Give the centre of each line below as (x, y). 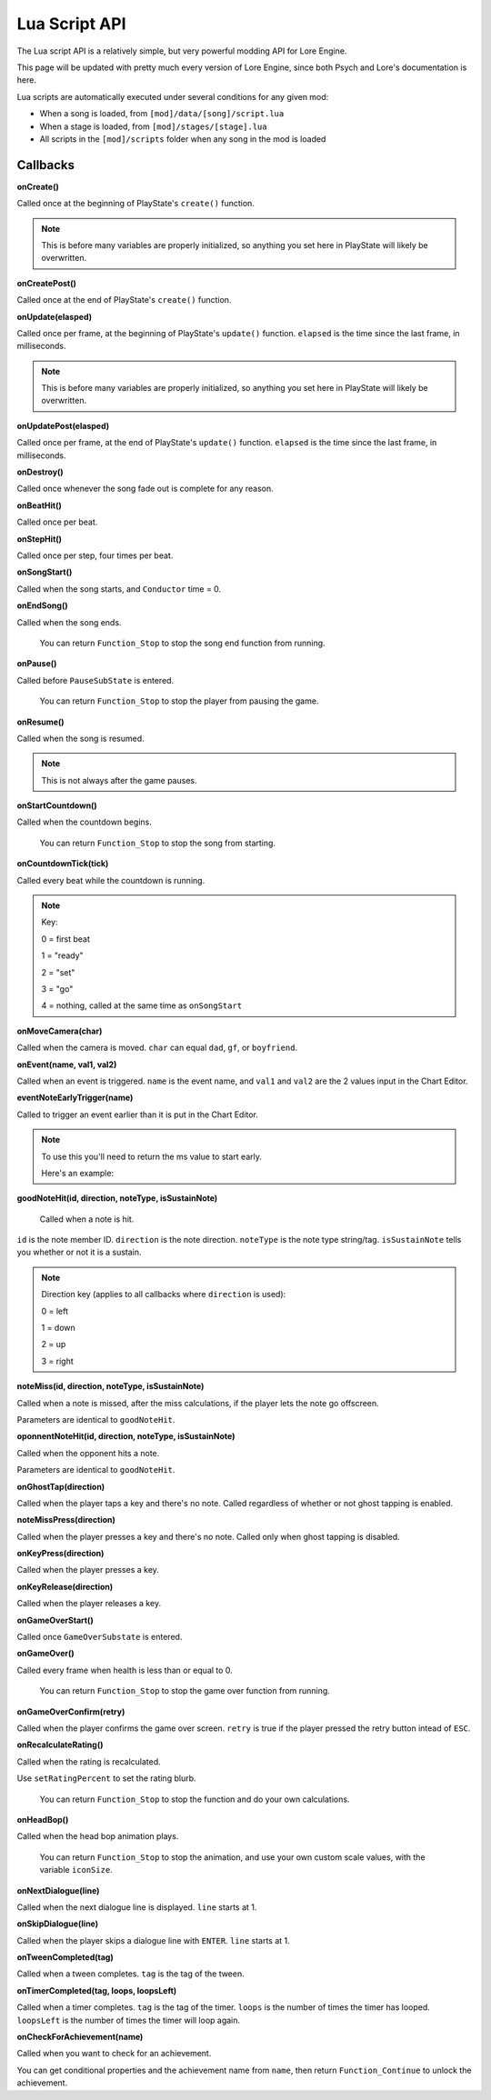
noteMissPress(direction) (66, 1520)
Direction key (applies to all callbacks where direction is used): (164, 1295)
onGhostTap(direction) (61, 1486)
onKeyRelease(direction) (65, 1586)
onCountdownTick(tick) (63, 864)
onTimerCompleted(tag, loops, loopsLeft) (97, 1990)
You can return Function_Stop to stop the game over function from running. (185, 1691)
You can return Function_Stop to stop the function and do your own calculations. (195, 1799)
